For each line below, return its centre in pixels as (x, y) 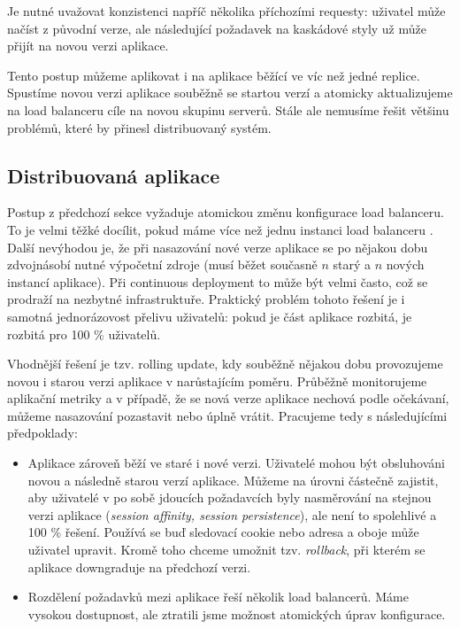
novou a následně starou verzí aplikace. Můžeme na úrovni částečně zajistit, (233, 480)
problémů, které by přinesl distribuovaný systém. (139, 127)
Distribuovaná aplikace (114, 175)
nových (405, 264)
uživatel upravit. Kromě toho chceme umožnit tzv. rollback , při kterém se (226, 550)
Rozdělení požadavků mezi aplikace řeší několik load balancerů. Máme (218, 597)
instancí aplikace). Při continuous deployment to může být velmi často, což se (218, 281)
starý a (352, 264)
